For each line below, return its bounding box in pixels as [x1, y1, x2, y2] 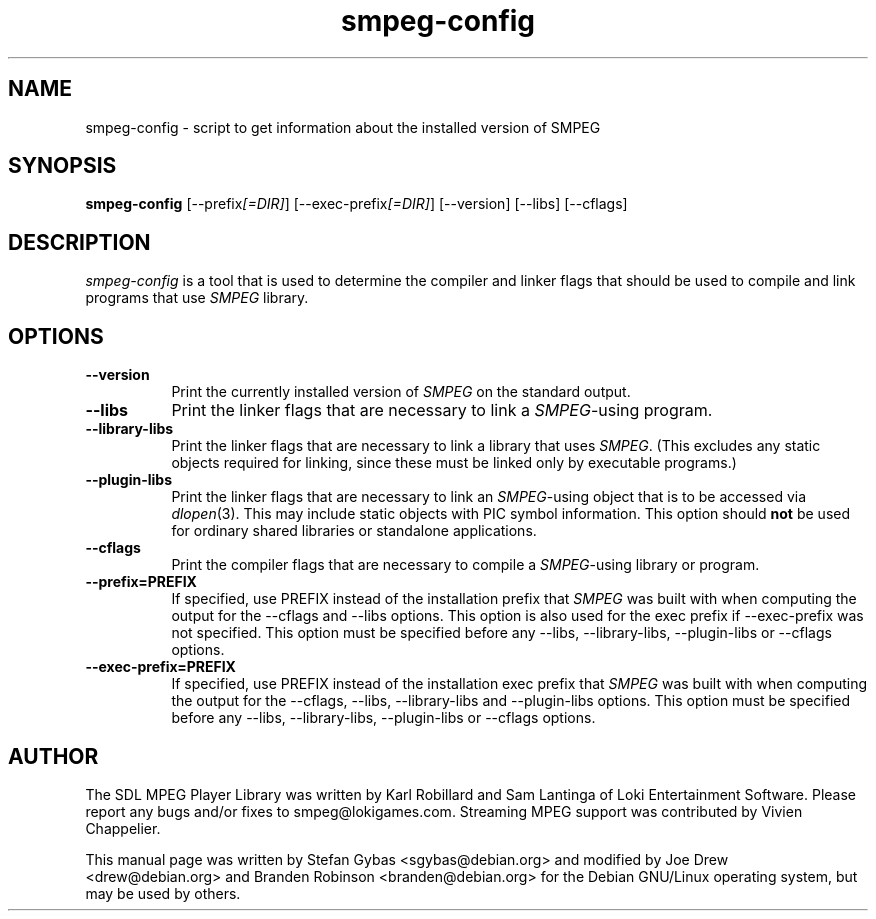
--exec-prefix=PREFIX [85, 658, 236, 676]
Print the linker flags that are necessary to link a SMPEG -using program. [171, 400, 713, 421]
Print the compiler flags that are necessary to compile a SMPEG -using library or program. [171, 556, 760, 574]
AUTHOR [8, 743, 99, 769]
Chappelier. [85, 819, 161, 837]
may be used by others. [85, 884, 241, 902]
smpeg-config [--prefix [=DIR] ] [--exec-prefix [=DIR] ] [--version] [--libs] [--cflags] [85, 195, 628, 213]
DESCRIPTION [8, 229, 151, 255]
